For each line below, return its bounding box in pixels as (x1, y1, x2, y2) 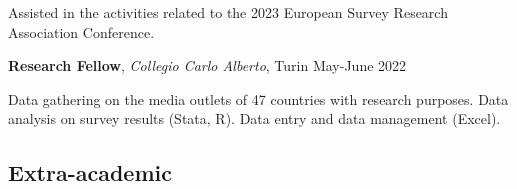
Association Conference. (8, 21, 155, 42)
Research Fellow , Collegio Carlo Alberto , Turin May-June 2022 (8, 55, 407, 76)
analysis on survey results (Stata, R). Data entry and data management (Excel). (8, 108, 501, 129)
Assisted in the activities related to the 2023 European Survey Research (8, 2, 448, 22)
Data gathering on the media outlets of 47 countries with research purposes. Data (8, 88, 509, 109)
